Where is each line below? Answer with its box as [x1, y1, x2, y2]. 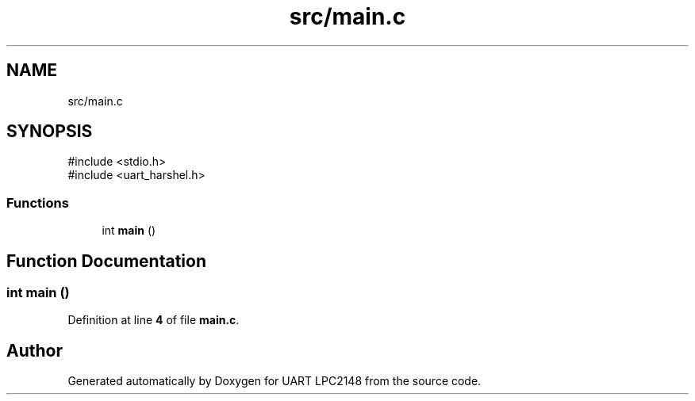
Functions [6, 194, 69, 211]
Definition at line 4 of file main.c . [67, 313, 240, 327]
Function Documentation [6, 250, 206, 271]
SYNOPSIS [6, 121, 93, 142]
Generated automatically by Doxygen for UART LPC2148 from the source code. [67, 374, 482, 388]
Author [6, 340, 63, 361]
